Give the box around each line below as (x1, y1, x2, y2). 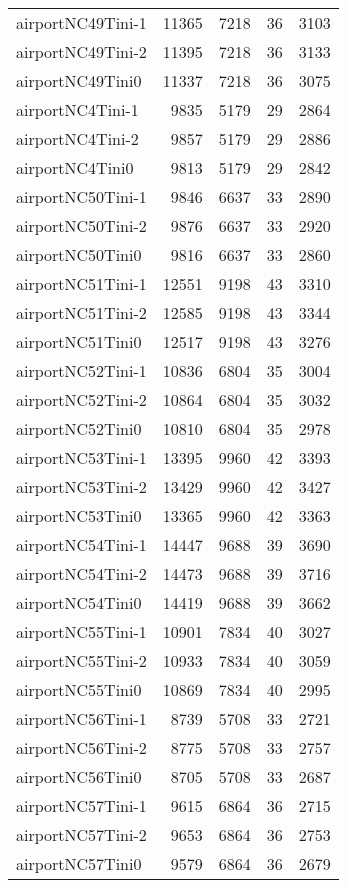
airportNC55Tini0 (16, 678, 142, 701)
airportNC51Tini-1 (16, 272, 147, 295)
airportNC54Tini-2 (16, 562, 147, 585)
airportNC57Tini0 (16, 852, 142, 875)
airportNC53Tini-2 (16, 475, 147, 498)
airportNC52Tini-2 (16, 388, 147, 411)
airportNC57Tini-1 (16, 794, 147, 817)
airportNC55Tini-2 (16, 649, 147, 672)
